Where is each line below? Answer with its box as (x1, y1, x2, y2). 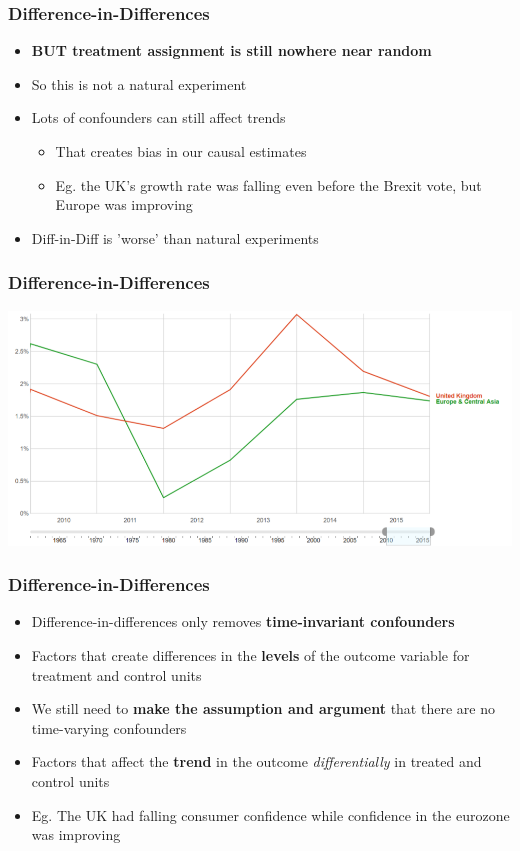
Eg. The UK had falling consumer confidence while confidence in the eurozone (31, 804, 510, 825)
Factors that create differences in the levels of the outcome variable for (31, 645, 470, 666)
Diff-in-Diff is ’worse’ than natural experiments (31, 227, 319, 248)
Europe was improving (55, 194, 193, 215)
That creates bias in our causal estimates (55, 141, 307, 161)
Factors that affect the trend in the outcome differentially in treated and (31, 751, 482, 772)
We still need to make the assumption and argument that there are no (31, 698, 495, 719)
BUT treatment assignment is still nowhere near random (31, 40, 432, 61)
